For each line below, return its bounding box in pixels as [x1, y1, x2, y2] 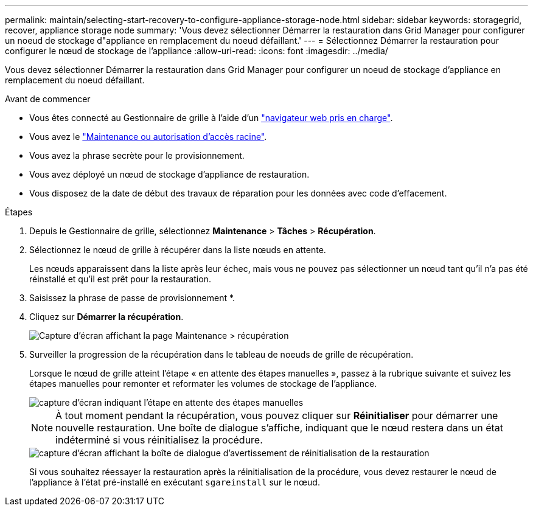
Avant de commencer [5, 94, 91, 104]
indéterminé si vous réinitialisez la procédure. [55, 434, 263, 446]
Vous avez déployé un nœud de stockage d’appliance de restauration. [29, 169, 310, 179]
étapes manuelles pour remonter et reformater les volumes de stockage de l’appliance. [29, 378, 377, 389]
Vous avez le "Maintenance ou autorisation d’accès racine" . [29, 131, 267, 142]
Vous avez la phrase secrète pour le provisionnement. [29, 150, 245, 161]
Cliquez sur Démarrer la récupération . [29, 311, 184, 322]
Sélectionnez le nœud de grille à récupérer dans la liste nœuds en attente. [29, 245, 326, 255]
